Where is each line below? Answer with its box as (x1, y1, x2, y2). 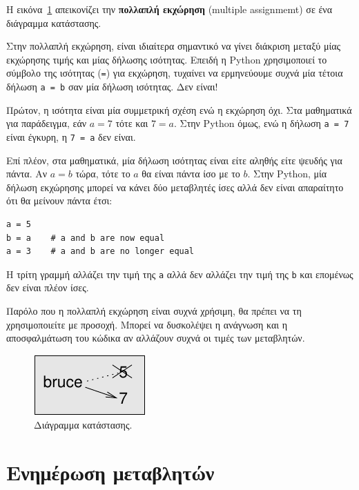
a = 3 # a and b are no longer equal (6, 246, 195, 257)
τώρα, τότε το (75, 166, 130, 181)
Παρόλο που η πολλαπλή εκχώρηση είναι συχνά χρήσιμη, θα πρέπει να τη (6, 304, 302, 317)
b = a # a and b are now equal (6, 233, 165, 243)
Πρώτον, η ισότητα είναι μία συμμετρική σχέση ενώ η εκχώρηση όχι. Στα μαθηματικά (6, 102, 352, 117)
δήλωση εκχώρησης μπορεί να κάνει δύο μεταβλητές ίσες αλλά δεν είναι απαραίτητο (6, 179, 344, 194)
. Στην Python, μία (247, 166, 327, 181)
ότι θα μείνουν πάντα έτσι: (6, 193, 113, 208)
